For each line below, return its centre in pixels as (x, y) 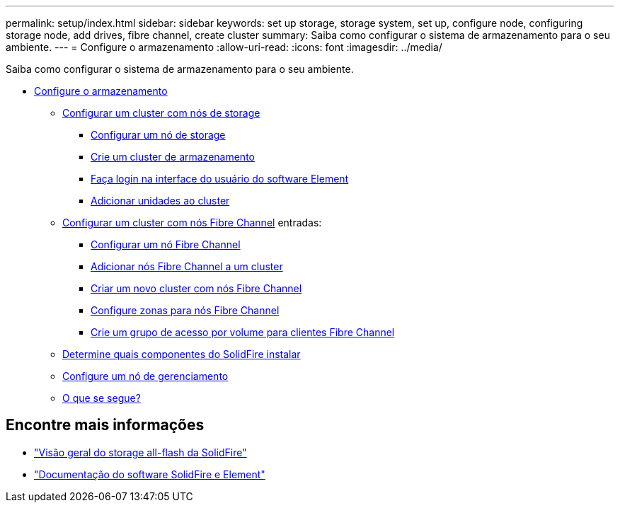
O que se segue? (102, 398)
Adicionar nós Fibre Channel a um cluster (187, 266)
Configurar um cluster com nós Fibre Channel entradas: (192, 223)
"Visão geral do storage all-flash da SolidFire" (140, 452)
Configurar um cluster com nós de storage (161, 113)
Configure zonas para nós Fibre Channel (185, 310)
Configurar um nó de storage (158, 135)
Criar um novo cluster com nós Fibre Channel (196, 288)
